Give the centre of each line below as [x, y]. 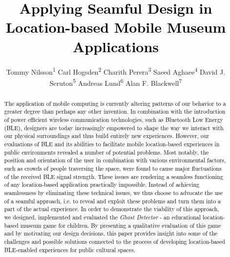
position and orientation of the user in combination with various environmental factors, [115, 160]
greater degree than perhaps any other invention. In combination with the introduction [115, 111]
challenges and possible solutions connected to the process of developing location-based [115, 241]
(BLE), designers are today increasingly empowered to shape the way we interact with [114, 128]
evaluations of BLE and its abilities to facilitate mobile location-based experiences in [112, 144]
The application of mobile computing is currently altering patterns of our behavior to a [115, 103]
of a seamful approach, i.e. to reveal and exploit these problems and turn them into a [113, 201]
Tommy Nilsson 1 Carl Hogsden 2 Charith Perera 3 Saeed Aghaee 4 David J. [116, 71]
